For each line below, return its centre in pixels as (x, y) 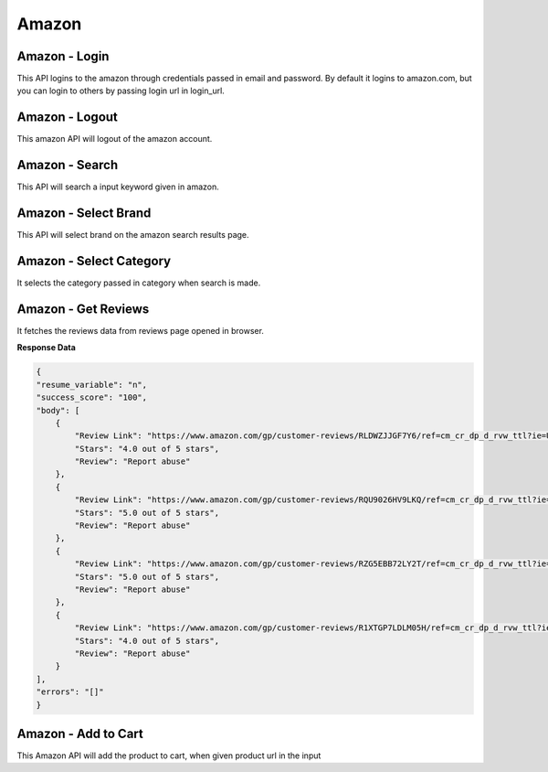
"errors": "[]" (70, 692)
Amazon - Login (63, 56)
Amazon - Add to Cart (80, 733)
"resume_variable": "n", (92, 385)
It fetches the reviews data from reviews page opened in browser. (141, 330)
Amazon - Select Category (94, 261)
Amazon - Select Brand (84, 214)
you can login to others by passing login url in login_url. (121, 91)
